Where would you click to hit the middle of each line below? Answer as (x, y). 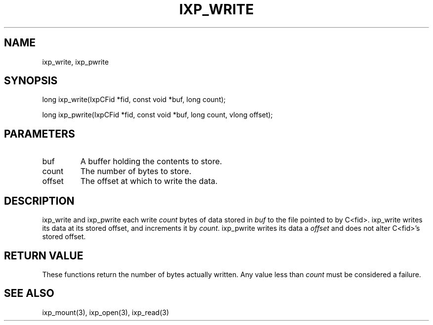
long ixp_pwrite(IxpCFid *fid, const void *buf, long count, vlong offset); (157, 115)
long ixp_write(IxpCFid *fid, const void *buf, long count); (134, 100)
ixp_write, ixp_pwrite (75, 62)
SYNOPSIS (31, 81)
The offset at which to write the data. (149, 181)
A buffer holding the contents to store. (151, 162)
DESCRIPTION (39, 201)
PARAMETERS (40, 134)
